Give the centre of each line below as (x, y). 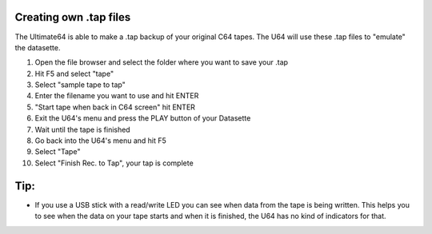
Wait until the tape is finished (83, 129)
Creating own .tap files (73, 17)
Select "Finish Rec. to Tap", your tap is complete (114, 163)
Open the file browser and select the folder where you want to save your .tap (161, 62)
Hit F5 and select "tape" (74, 73)
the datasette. (38, 47)
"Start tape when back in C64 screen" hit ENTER (115, 107)
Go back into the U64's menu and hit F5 (101, 141)
